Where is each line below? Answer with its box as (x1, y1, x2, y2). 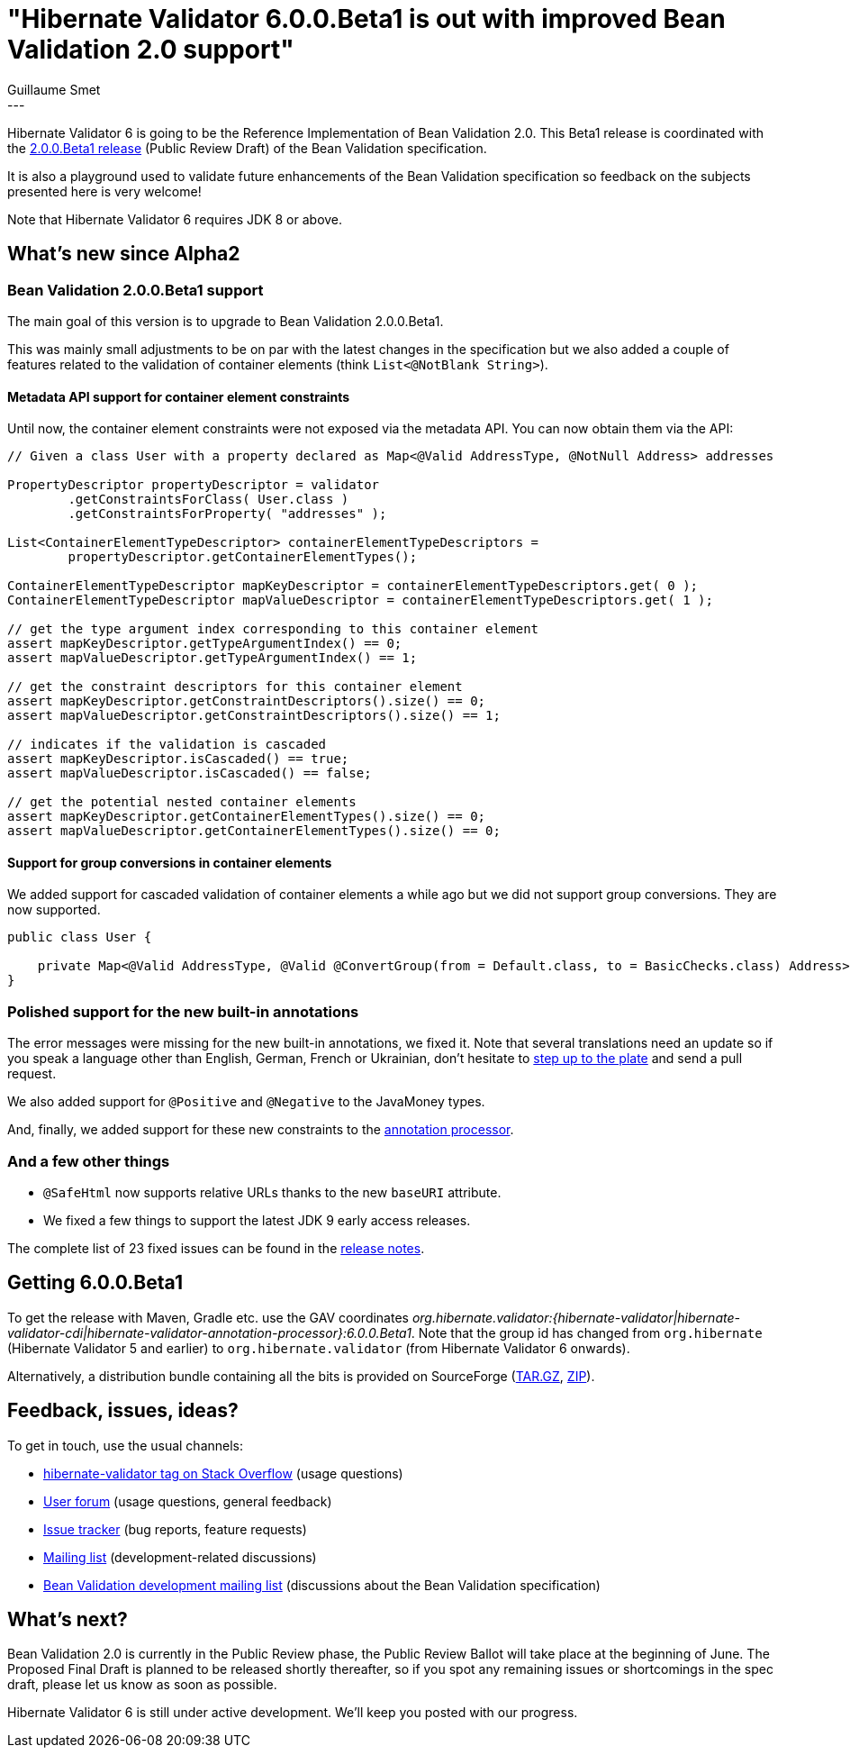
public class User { (7, 930, 152, 945)
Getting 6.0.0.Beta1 (7, 1271, 183, 1295)
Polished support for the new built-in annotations (7, 1002, 359, 1021)
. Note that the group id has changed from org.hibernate (411, 1324, 763, 1341)
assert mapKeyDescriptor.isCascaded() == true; (7, 751, 349, 767)
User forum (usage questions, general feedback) (43, 1493, 332, 1509)
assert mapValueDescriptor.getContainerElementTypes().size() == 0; (7, 823, 501, 839)
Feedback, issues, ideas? (7, 1399, 239, 1423)
